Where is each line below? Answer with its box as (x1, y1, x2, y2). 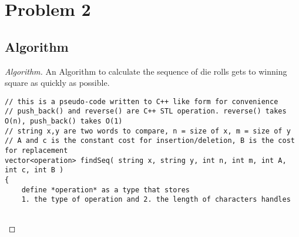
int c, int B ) (5, 166, 64, 175)
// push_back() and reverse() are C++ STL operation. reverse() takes (5, 107, 287, 116)
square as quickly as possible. (5, 76, 110, 89)
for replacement (5, 146, 68, 155)
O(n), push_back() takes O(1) (5, 117, 123, 126)
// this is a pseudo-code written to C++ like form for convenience (5, 97, 278, 106)
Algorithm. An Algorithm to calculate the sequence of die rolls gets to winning (5, 65, 287, 77)
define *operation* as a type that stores (21, 185, 190, 194)
